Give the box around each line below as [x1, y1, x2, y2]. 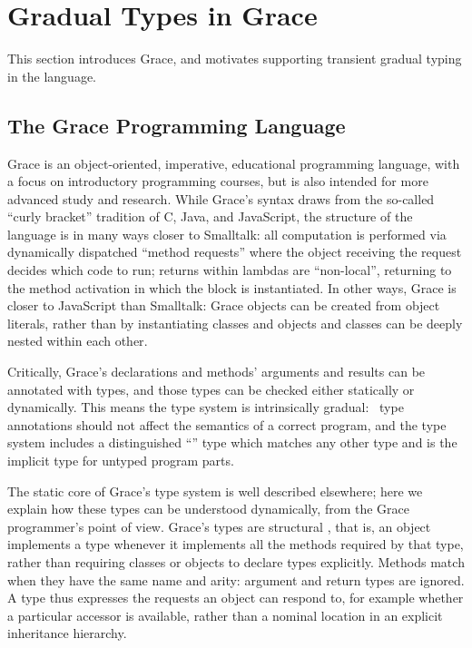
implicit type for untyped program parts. [7, 451, 234, 470]
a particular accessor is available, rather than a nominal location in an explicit [7, 605, 443, 624]
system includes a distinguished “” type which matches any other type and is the [7, 433, 457, 452]
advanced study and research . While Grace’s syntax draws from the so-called [7, 189, 435, 208]
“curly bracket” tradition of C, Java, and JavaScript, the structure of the [7, 207, 413, 226]
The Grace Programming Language [7, 111, 346, 139]
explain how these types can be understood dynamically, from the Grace [7, 499, 410, 518]
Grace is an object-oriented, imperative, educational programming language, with [7, 153, 460, 172]
